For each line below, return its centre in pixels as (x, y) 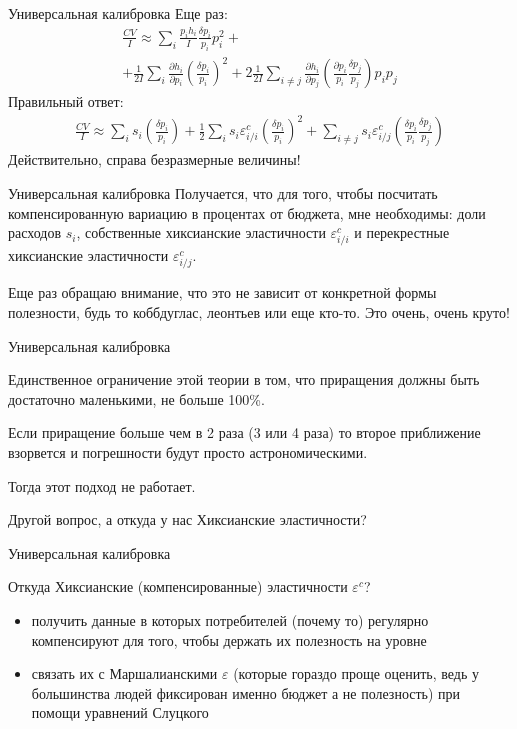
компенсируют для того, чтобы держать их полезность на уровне (229, 639)
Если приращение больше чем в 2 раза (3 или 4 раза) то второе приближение (244, 432)
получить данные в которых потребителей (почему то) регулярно (230, 619)
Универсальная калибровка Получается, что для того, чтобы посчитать (223, 192)
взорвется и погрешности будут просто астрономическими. (188, 451)
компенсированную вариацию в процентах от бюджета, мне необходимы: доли (247, 212)
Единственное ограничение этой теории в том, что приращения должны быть (244, 379)
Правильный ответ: (66, 101)
